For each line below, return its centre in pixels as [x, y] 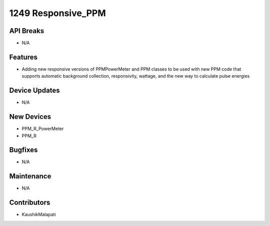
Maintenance [30, 176]
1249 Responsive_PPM [57, 13]
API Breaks [27, 31]
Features [23, 57]
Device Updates [34, 90]
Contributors [30, 203]
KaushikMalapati [39, 214]
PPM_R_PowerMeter [43, 129]
